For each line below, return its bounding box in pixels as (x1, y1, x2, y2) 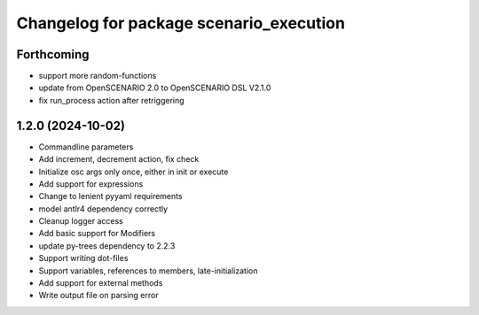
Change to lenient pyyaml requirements (38, 191, 183, 202)
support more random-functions (38, 71, 157, 81)
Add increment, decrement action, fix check (38, 154, 200, 165)
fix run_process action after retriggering (38, 95, 185, 105)
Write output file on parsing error (38, 290, 159, 301)
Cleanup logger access (38, 216, 123, 227)
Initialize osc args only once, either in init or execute (38, 166, 229, 177)
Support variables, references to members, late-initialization (38, 265, 258, 276)
